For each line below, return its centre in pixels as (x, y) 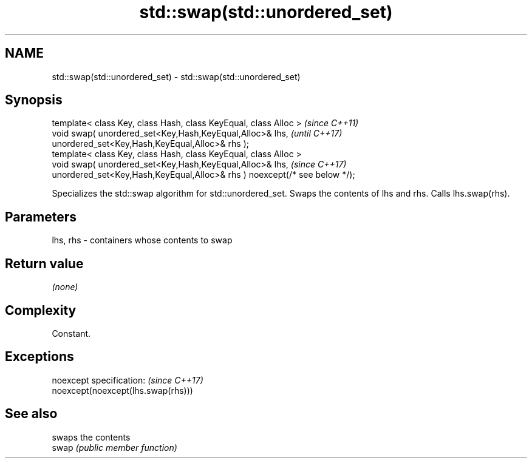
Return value (44, 263)
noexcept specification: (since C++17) (128, 380)
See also (31, 414)
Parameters (41, 217)
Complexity (41, 310)
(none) (65, 287)
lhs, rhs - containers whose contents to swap (142, 240)
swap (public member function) (114, 447)
